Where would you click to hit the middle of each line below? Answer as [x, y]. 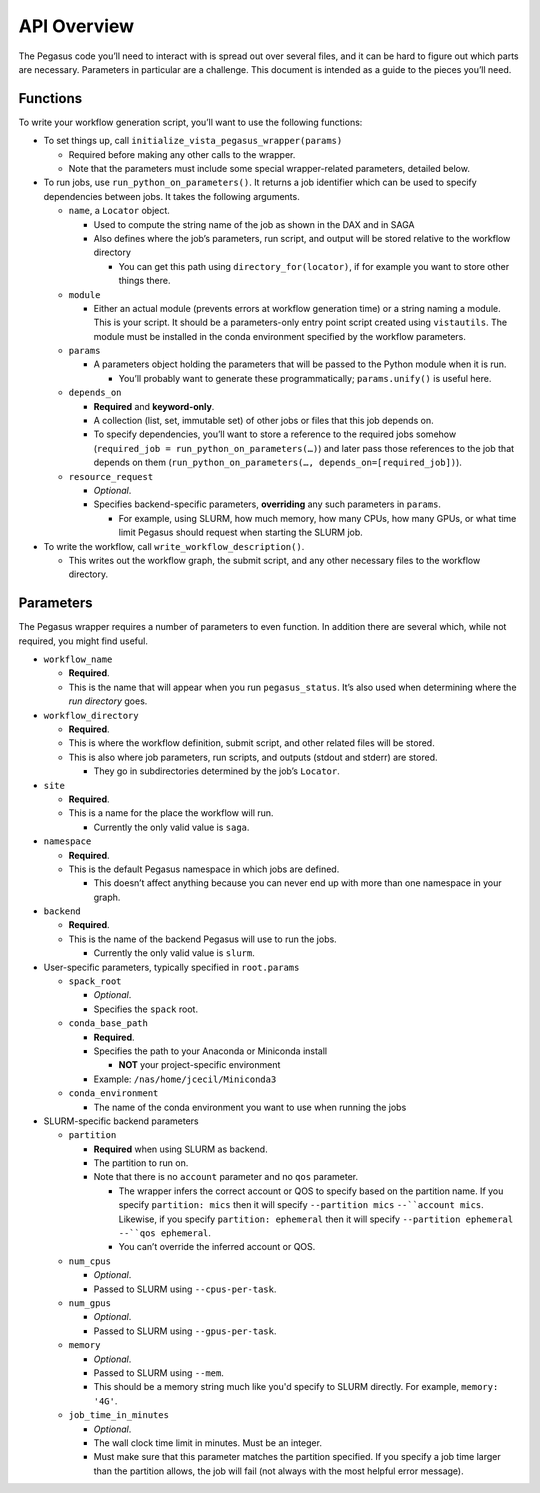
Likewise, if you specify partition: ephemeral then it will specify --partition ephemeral [316, 1219]
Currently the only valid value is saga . [171, 827]
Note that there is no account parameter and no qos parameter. [226, 1177]
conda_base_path [108, 1023]
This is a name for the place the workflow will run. [171, 813]
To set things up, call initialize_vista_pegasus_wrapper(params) [193, 141]
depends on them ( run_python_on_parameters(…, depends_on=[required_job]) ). [277, 462]
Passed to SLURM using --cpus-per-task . [185, 1289]
